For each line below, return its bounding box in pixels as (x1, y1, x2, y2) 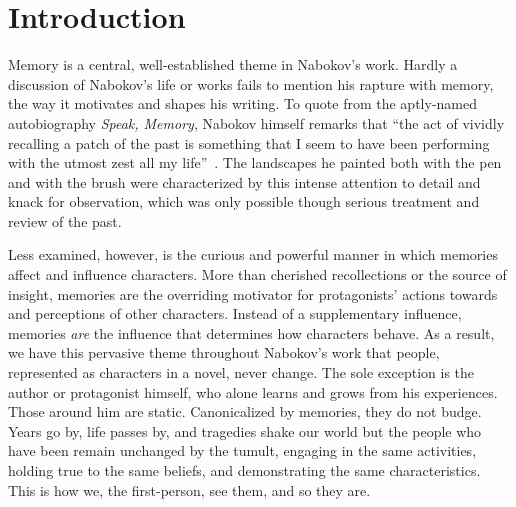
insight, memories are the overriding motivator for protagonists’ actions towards (8, 283, 498, 304)
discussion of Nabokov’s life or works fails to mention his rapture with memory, (8, 73, 494, 94)
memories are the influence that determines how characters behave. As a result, (8, 322, 495, 343)
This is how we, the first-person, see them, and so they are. (8, 479, 371, 500)
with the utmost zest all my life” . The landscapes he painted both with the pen (8, 152, 502, 173)
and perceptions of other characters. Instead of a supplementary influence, (8, 303, 462, 324)
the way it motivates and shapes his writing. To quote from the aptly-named (8, 93, 477, 114)
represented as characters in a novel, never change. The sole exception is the (8, 362, 475, 383)
